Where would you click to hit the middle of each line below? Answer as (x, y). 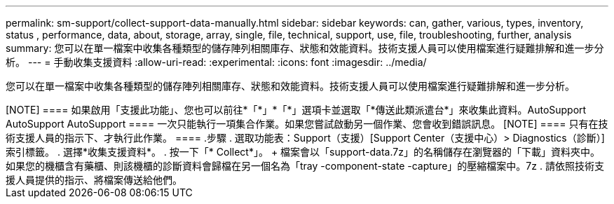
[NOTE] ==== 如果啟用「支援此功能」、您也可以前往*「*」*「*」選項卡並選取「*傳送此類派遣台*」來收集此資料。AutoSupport (296, 110)
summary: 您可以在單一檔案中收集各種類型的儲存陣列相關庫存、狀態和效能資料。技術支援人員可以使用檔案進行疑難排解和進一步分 (305, 48)
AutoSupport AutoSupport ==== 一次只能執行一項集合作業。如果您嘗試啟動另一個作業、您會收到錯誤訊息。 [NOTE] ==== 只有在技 (307, 124)
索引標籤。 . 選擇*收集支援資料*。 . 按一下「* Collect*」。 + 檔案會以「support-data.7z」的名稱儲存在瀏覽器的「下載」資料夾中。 (303, 152)
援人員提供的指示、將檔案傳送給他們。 (94, 180)
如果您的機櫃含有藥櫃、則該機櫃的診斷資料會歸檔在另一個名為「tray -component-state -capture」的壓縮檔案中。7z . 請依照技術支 (305, 166)
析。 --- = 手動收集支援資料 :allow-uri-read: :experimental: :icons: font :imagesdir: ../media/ (216, 62)
